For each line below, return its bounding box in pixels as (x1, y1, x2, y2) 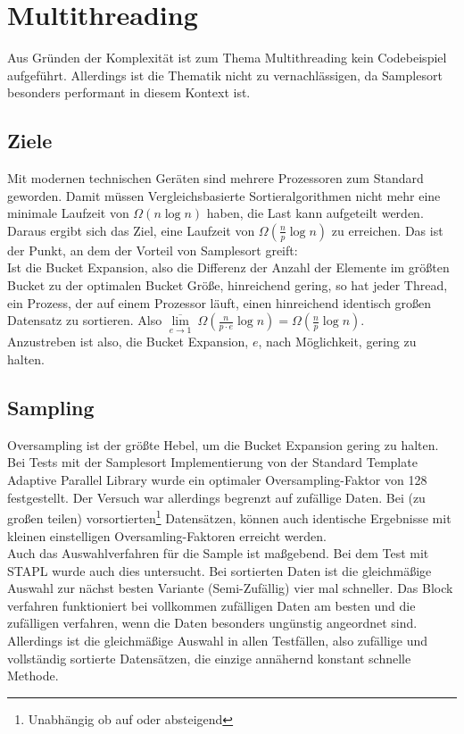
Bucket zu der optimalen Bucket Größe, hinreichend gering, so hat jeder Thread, (7, 276, 448, 295)
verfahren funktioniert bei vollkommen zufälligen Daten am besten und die (7, 596, 416, 614)
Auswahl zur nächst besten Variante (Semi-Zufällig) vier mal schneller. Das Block (7, 579, 453, 597)
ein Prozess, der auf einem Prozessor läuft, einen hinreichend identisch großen (7, 293, 432, 312)
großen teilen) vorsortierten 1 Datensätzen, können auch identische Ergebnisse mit (7, 506, 452, 527)
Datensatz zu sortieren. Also (7, 311, 162, 329)
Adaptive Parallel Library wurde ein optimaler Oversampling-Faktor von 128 (7, 471, 427, 489)
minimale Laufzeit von (7, 204, 129, 222)
